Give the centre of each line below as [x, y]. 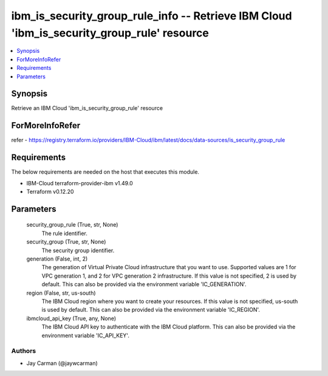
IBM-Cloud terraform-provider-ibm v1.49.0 [80, 183]
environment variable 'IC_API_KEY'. [86, 335]
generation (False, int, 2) [57, 259]
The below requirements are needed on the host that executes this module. [105, 172]
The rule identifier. [64, 233]
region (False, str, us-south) [61, 293]
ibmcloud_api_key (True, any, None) [71, 318]
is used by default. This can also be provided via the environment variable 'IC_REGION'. [151, 310]
